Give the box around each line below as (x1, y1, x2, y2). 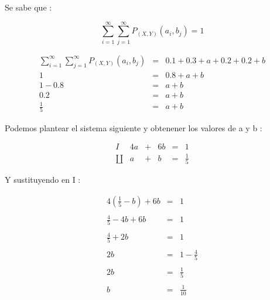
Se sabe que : (5, 1, 52, 13)
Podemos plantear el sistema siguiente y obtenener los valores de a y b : (5, 121, 262, 134)
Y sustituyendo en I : (5, 173, 81, 185)
